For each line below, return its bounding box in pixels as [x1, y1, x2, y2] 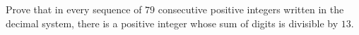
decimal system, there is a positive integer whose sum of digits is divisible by [6, 15, 339, 30]
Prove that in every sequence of [6, 2, 142, 16]
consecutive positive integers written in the [158, 2, 344, 16]
